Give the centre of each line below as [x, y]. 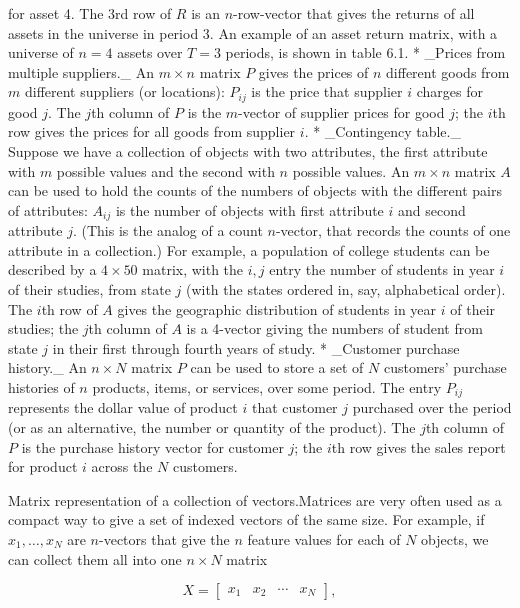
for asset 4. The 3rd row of [90, 13]
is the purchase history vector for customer [152, 446]
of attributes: [48, 209]
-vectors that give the [164, 539]
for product [43, 466]
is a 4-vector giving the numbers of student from [334, 328]
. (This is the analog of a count [167, 230]
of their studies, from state [89, 289]
